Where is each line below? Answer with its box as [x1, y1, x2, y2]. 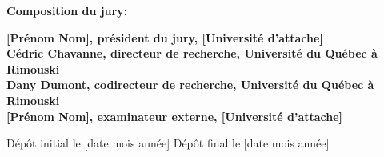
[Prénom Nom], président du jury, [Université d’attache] [6, 29, 323, 46]
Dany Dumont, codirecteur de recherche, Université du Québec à [6, 76, 374, 93]
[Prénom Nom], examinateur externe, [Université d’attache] [6, 107, 343, 124]
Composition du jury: [6, 2, 128, 18]
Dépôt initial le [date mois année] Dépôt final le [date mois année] [6, 135, 330, 151]
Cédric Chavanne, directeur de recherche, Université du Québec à [6, 45, 378, 62]
